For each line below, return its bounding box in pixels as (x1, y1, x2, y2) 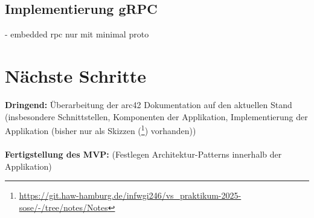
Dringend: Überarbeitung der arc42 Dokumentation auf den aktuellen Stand (5, 98, 292, 111)
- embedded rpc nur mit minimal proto (5, 28, 149, 40)
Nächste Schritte (5, 63, 147, 88)
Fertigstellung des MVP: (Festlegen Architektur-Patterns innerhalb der (5, 147, 282, 160)
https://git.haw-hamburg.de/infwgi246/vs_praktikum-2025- (19, 189, 242, 202)
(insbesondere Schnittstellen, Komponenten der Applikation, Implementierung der (5, 110, 308, 123)
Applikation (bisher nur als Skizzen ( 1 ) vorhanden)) (5, 123, 196, 136)
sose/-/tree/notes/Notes (19, 200, 108, 213)
